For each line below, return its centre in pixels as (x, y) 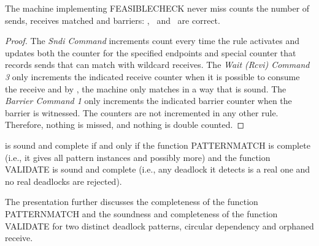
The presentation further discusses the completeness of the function (132, 202)
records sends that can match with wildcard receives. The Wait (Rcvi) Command (157, 65)
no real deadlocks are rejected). (63, 181)
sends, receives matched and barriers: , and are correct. (113, 20)
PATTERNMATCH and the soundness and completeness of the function (141, 213)
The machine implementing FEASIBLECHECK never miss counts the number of (157, 8)
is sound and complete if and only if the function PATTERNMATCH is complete (158, 145)
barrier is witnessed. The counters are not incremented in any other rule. (142, 112)
